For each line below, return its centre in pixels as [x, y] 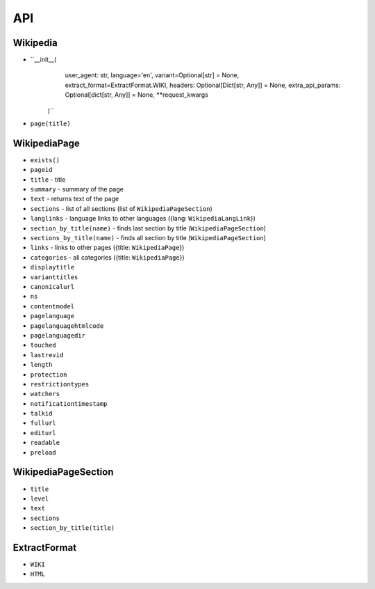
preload [43, 452]
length [41, 365]
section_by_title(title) [72, 528]
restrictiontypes [60, 384]
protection [49, 375]
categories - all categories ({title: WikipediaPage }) [107, 257]
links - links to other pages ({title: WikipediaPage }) [107, 248]
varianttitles [54, 277]
